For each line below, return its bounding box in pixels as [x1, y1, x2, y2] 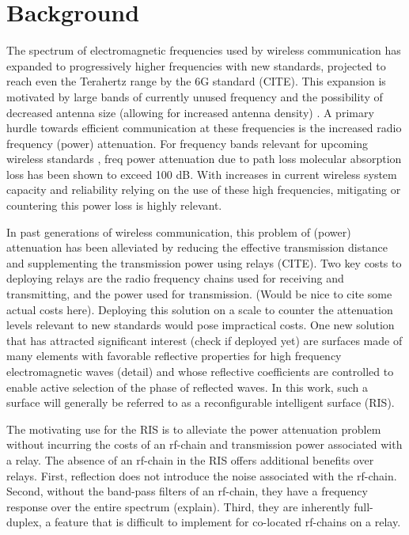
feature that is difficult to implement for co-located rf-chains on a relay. [55, 514, 401, 530]
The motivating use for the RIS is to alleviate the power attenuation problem [6, 420, 381, 437]
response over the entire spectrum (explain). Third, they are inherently [6, 498, 350, 514]
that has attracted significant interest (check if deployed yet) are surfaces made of [6, 332, 403, 348]
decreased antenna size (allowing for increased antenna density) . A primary [6, 104, 374, 120]
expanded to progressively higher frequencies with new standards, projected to [6, 57, 386, 74]
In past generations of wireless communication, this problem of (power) [6, 223, 351, 240]
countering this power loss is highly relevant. [6, 197, 222, 214]
